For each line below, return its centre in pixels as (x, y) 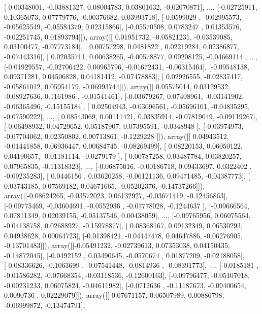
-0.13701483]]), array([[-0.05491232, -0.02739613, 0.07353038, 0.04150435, (117, 245)
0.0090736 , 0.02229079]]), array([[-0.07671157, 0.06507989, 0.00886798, (114, 295)
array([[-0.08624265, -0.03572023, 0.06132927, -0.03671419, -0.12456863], (116, 196)
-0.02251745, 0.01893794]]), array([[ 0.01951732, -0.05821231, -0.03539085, (118, 36)
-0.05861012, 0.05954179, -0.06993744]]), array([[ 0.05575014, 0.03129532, (117, 86)
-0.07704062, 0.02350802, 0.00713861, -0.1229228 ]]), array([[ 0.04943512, (117, 136)
